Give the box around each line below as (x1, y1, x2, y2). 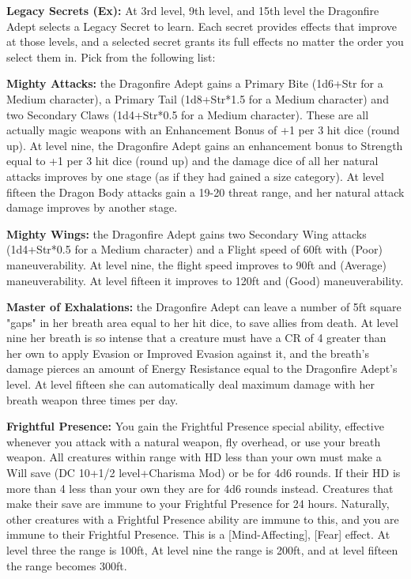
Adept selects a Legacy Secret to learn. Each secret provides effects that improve (6, 17, 397, 34)
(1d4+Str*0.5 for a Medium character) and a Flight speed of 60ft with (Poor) (6, 241, 383, 258)
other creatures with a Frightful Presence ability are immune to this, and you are (6, 510, 399, 527)
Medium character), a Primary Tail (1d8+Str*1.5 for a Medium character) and (6, 90, 389, 107)
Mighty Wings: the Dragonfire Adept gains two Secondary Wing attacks (6, 225, 367, 242)
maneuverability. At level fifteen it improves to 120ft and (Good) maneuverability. (6, 272, 404, 288)
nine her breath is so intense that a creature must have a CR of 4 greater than (6, 329, 386, 346)
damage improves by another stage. (6, 199, 178, 216)
